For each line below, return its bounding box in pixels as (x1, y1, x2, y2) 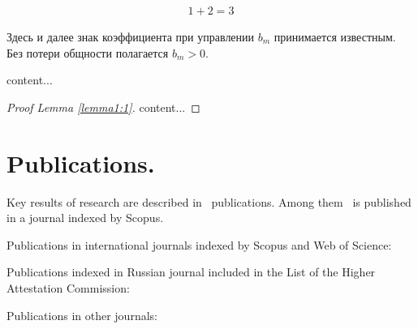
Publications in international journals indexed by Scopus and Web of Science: (6, 236, 392, 253)
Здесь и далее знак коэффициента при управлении (6, 28, 255, 45)
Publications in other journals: (6, 306, 157, 323)
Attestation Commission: (6, 279, 130, 296)
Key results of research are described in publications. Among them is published (6, 193, 412, 210)
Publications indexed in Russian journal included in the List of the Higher (6, 263, 376, 280)
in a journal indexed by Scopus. (6, 209, 164, 226)
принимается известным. (274, 28, 396, 45)
